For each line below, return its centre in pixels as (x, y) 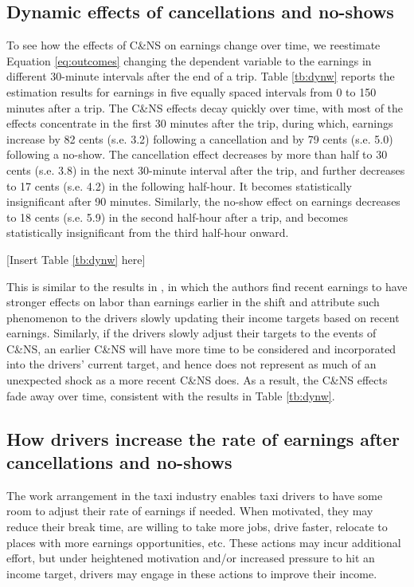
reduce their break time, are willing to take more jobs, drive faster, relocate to (197, 527)
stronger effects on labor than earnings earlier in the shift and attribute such (193, 302)
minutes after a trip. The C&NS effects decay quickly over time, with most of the (205, 107)
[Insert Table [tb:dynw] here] (76, 259)
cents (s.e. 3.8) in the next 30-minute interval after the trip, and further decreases (206, 169)
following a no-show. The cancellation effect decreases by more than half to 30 (197, 154)
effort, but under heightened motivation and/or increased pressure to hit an (191, 558)
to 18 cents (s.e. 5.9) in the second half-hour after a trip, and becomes (177, 217)
